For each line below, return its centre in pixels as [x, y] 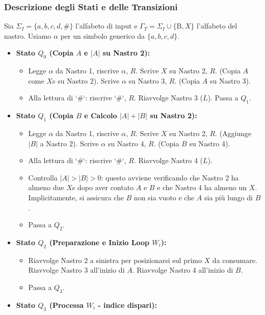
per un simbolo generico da [103, 35]
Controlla [43, 177]
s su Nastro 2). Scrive [86, 80]
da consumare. [235, 260]
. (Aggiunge [233, 133]
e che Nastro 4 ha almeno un [202, 187]
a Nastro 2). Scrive [69, 143]
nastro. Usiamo [28, 35]
